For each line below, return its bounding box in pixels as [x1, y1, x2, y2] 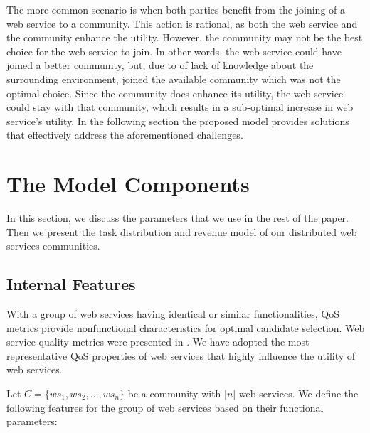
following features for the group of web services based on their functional [6, 400, 324, 415]
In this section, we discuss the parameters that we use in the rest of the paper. [6, 210, 349, 225]
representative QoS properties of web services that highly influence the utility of [6, 348, 356, 363]
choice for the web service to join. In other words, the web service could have [6, 43, 342, 58]
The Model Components [6, 169, 250, 198]
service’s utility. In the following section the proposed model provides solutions [6, 113, 349, 128]
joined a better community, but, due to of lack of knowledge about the [6, 58, 314, 73]
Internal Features [6, 273, 136, 295]
